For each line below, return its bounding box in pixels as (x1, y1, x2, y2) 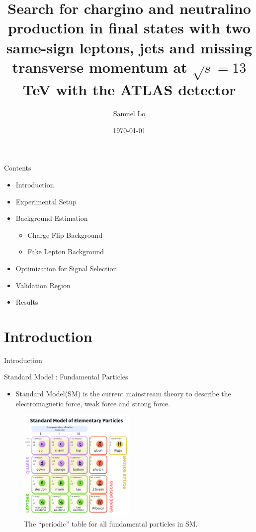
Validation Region (15, 280, 71, 290)
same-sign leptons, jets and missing (6, 37, 253, 57)
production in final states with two (7, 17, 251, 38)
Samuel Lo (113, 108, 146, 119)
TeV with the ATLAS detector (22, 79, 236, 100)
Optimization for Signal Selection (15, 263, 117, 273)
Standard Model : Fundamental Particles (4, 371, 128, 382)
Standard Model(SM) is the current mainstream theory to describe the (15, 388, 231, 399)
